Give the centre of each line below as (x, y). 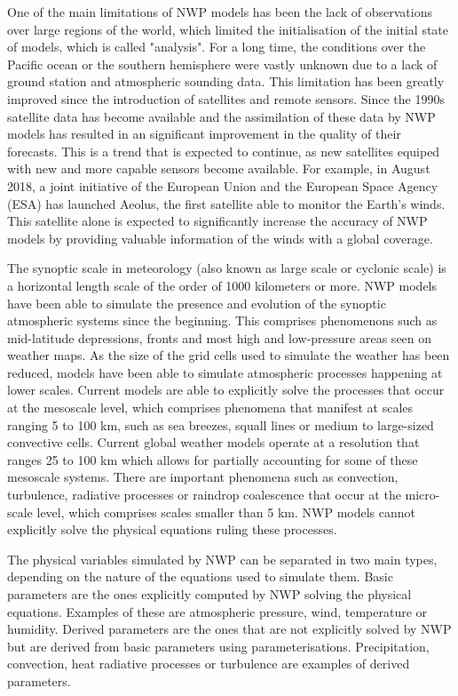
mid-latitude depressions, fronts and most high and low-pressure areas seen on (220, 337)
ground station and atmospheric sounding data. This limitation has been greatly (226, 81)
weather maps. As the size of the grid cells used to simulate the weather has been (229, 355)
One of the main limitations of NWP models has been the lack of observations (220, 12)
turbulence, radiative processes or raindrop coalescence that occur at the (204, 495)
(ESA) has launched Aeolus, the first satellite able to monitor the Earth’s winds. (226, 203)
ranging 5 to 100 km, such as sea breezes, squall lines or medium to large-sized (221, 424)
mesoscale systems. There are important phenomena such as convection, (203, 477)
